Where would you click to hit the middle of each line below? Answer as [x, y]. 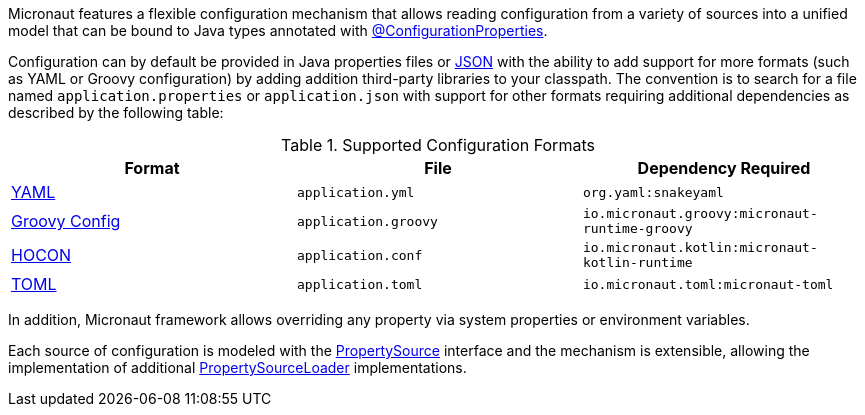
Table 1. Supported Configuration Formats [438, 145]
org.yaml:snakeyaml [653, 192]
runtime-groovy [637, 228]
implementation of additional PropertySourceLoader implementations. [237, 367]
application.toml [359, 284]
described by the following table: [116, 112]
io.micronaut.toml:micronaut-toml [708, 284]
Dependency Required [724, 168]
